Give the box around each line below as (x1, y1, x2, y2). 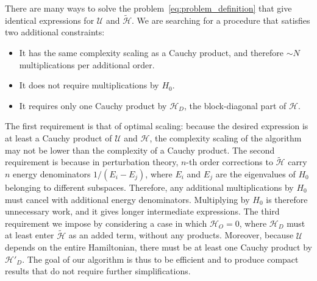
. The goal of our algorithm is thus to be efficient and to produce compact (22, 252, 299, 265)
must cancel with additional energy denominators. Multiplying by (5, 193, 250, 205)
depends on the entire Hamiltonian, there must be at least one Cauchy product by (5, 241, 312, 254)
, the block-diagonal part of (184, 99, 287, 112)
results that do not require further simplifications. (5, 265, 191, 277)
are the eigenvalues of (215, 167, 296, 180)
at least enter (5, 229, 54, 241)
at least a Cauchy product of (5, 131, 112, 144)
